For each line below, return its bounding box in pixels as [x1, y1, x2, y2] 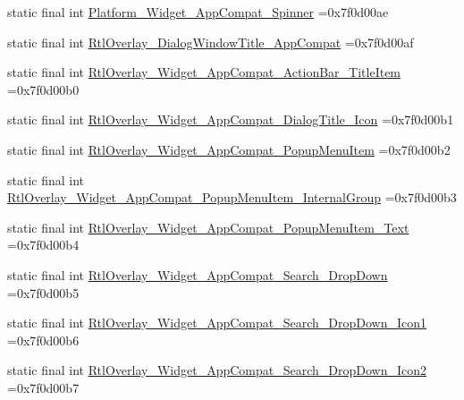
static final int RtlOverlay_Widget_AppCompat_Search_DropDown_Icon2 [7, 361, 427, 379]
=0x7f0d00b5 [7, 283, 80, 302]
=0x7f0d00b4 [7, 235, 80, 254]
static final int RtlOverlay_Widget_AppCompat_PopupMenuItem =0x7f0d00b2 [7, 140, 451, 158]
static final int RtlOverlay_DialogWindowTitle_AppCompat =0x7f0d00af [7, 32, 414, 51]
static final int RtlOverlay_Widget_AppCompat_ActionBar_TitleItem [7, 63, 401, 81]
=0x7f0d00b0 [7, 80, 80, 98]
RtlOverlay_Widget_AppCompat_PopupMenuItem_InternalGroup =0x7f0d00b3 [7, 188, 457, 207]
